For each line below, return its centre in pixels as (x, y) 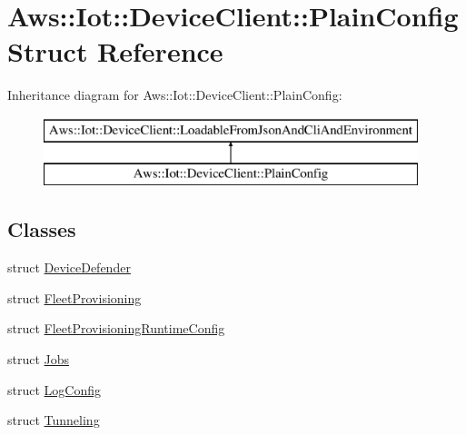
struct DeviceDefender (69, 267)
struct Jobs (39, 359)
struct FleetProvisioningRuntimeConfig (116, 328)
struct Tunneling (54, 420)
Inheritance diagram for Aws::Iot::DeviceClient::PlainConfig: (175, 95)
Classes (42, 229)
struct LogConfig (54, 389)
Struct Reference (115, 51)
